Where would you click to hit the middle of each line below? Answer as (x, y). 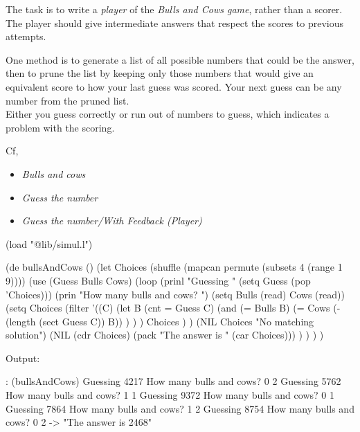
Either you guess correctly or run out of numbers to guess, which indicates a (168, 114)
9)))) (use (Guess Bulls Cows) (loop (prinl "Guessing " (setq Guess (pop (158, 280)
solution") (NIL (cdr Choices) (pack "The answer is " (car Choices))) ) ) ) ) (165, 335)
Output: (23, 358)
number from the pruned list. (67, 100)
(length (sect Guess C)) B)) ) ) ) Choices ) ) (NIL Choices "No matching (160, 321)
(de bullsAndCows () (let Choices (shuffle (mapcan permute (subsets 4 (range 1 (174, 267)
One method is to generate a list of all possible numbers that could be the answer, (180, 59)
